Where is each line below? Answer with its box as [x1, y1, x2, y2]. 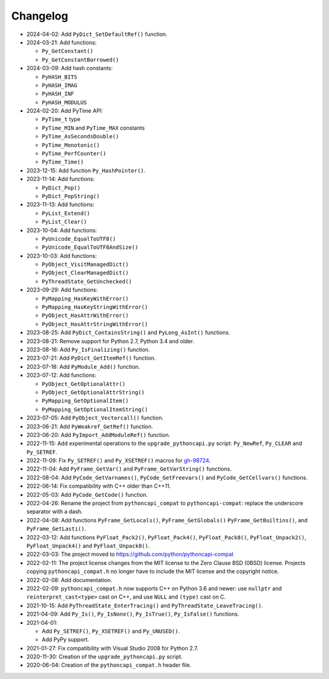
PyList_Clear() [41, 218, 88, 226]
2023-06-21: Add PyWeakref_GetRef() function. [26, 422, 154, 430]
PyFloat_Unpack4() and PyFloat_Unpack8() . [26, 542, 150, 549]
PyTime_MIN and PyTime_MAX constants [41, 124, 145, 131]
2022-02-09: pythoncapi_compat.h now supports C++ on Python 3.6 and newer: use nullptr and [26, 585, 282, 592]
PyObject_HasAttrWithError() [41, 312, 129, 319]
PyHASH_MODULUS [41, 99, 88, 106]
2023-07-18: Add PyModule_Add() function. [26, 363, 140, 370]
